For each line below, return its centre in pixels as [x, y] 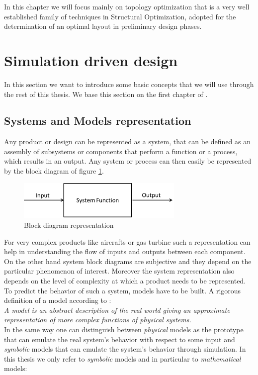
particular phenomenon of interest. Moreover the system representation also [119, 271]
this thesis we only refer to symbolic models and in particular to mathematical [123, 358]
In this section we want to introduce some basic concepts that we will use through [129, 84]
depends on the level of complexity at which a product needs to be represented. [125, 281]
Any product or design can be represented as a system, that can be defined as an [128, 141]
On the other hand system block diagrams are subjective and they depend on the [128, 261]
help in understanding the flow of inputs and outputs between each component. [125, 251]
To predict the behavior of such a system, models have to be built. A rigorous [123, 290]
